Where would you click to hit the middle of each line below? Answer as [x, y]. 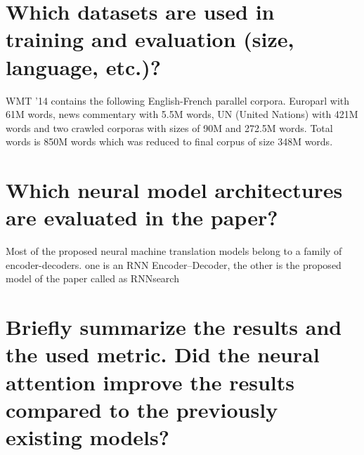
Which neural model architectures [174, 190]
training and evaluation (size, [150, 39]
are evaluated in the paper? [142, 217]
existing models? [87, 436]
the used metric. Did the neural [163, 354]
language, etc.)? [83, 66]
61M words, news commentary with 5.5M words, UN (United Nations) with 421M [182, 114]
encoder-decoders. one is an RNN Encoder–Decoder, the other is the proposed [174, 264]
